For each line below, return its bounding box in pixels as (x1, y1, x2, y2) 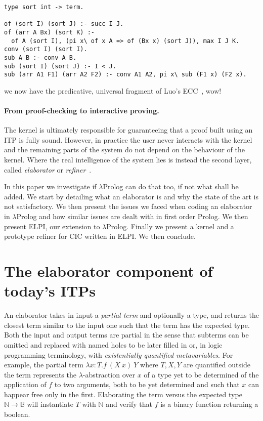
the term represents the (4, 369, 76, 380)
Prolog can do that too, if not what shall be (103, 181, 239, 192)
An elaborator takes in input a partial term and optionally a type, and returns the (4, 310, 259, 320)
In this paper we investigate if (4, 181, 97, 192)
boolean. (4, 409, 30, 419)
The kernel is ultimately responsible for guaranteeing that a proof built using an (4, 124, 253, 135)
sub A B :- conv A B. (4, 54, 77, 61)
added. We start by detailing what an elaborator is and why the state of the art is (4, 191, 258, 201)
